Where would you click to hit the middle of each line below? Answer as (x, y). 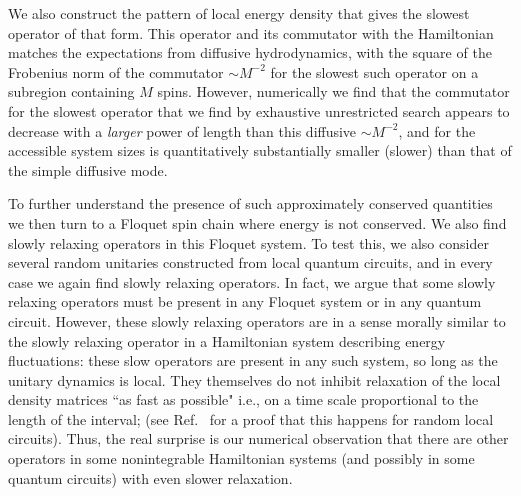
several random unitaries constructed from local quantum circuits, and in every (250, 262)
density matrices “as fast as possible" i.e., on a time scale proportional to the (243, 399)
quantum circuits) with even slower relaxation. (150, 477)
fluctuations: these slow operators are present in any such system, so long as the (253, 360)
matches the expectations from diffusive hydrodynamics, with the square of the (250, 52)
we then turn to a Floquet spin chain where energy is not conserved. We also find (257, 222)
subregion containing (71, 91)
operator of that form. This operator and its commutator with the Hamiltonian (251, 32)
